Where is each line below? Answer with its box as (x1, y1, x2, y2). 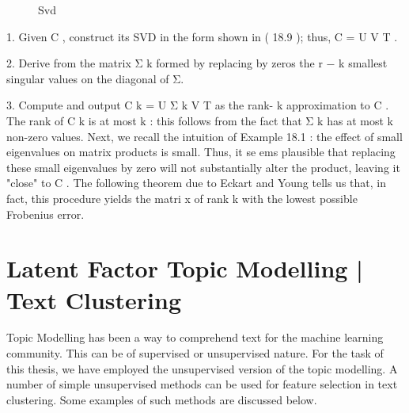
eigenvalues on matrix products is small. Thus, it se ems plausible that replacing (6, 143, 396, 160)
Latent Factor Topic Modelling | (6, 252, 364, 285)
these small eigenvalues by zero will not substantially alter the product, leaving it (6, 159, 400, 175)
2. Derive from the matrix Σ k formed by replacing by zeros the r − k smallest (6, 55, 388, 71)
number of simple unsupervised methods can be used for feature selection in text (6, 376, 398, 392)
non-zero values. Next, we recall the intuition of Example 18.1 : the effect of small (6, 128, 403, 144)
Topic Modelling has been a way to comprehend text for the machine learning (6, 329, 384, 346)
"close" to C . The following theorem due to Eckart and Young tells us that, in (6, 174, 386, 191)
